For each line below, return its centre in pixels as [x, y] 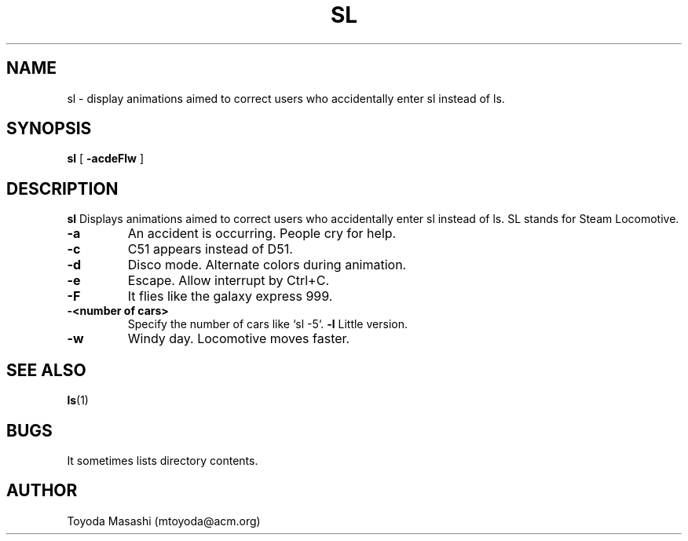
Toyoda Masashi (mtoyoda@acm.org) [164, 521]
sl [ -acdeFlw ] [106, 159]
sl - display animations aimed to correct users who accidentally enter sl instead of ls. [286, 98]
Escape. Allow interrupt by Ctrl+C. [228, 281]
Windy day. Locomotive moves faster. [239, 339]
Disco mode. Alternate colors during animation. [267, 265]
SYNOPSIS [49, 129]
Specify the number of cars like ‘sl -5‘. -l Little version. [267, 324]
